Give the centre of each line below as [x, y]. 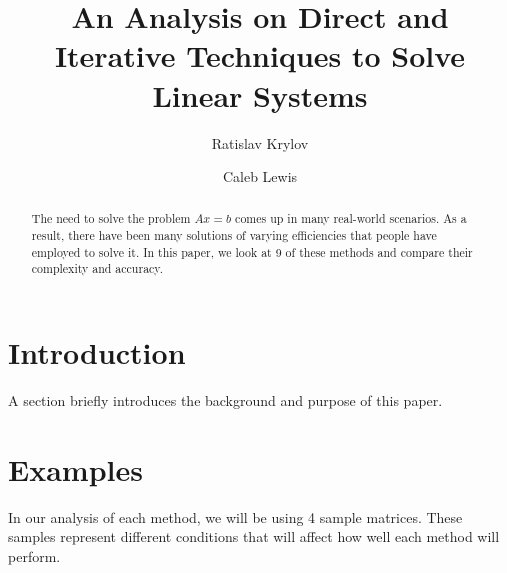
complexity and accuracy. [97, 268]
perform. [34, 555]
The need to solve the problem [111, 218]
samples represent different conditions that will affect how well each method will [254, 536]
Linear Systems [260, 94]
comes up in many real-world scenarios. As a [351, 218]
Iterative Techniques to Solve [260, 55]
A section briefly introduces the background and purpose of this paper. [225, 400]
